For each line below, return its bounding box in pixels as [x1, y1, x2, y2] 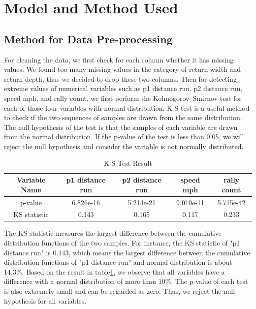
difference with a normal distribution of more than [4, 276, 157, 286]
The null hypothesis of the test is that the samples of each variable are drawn [4, 122, 238, 132]
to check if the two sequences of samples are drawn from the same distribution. [4, 112, 242, 123]
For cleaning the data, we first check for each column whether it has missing [4, 54, 234, 64]
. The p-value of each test [171, 276, 248, 286]
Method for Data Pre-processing [4, 31, 173, 46]
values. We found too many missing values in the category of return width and [4, 64, 241, 74]
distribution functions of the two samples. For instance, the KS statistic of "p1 [4, 238, 240, 248]
